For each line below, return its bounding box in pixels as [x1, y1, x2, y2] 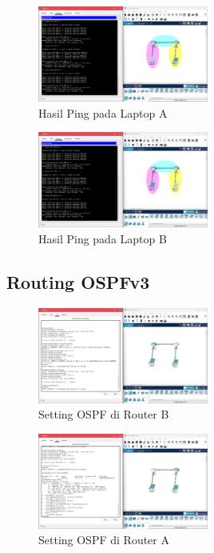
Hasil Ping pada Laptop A [38, 104, 168, 121]
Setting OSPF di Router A [38, 531, 169, 548]
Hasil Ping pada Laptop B [38, 230, 167, 246]
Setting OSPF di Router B [38, 406, 169, 423]
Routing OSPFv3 [6, 269, 150, 294]
